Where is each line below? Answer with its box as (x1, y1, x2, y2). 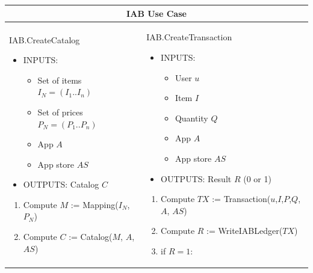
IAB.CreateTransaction (146, 31, 232, 43)
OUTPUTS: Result (161, 172, 232, 185)
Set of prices (37, 105, 83, 118)
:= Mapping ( (70, 198, 119, 210)
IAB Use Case (126, 7, 187, 19)
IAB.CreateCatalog (9, 33, 80, 46)
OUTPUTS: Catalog (23, 178, 99, 191)
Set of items (37, 73, 82, 86)
